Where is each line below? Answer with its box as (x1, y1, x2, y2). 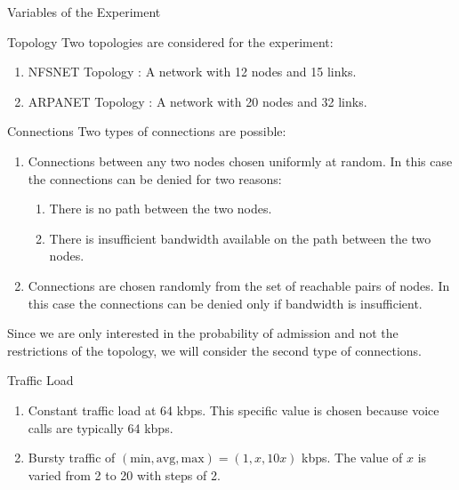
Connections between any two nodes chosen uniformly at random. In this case (28, 151, 453, 170)
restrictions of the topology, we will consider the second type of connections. (7, 341, 422, 359)
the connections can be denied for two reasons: (28, 169, 282, 188)
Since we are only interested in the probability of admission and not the (7, 324, 399, 342)
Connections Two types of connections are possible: (7, 122, 286, 141)
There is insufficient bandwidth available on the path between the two (49, 229, 431, 247)
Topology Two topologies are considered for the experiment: (7, 32, 334, 51)
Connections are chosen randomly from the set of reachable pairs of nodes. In (28, 276, 450, 294)
